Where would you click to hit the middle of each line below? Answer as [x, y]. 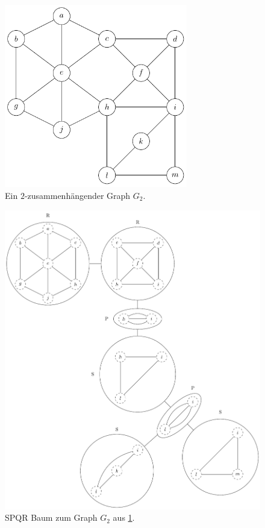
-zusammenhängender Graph [77, 195]
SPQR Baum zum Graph [51, 517]
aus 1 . [124, 517]
